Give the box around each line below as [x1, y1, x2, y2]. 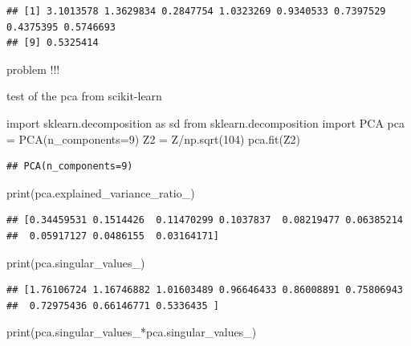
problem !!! [6, 60, 60, 77]
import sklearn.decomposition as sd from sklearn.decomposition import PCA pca [6, 114, 405, 131]
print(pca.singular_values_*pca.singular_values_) [6, 324, 257, 340]
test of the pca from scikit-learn [6, 88, 162, 104]
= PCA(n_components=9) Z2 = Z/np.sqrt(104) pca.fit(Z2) [6, 130, 300, 147]
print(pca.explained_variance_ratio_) [6, 184, 195, 201]
